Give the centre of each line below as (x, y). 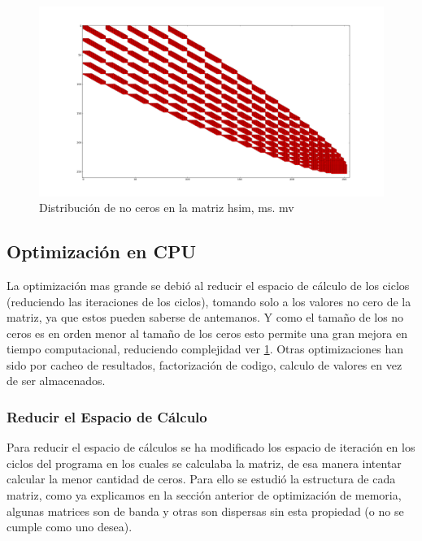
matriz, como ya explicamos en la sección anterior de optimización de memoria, (204, 495)
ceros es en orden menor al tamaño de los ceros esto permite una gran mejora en (207, 333)
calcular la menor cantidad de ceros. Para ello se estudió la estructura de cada (201, 479)
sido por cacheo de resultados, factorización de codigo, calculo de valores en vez (204, 364)
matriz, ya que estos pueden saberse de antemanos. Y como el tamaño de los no (205, 317)
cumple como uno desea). (70, 527)
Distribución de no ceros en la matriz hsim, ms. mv (167, 208)
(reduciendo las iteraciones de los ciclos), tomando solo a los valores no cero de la (209, 301)
